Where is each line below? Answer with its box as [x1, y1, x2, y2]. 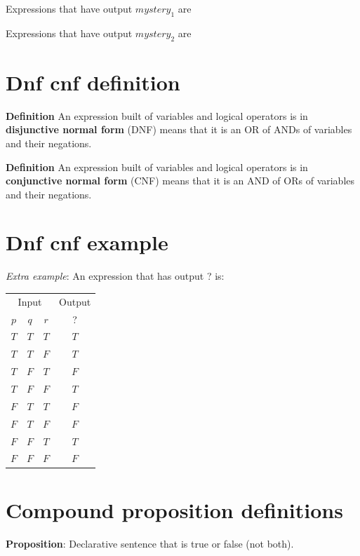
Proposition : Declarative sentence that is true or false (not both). [6, 536, 294, 550]
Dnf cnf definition [6, 67, 180, 96]
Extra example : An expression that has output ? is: [6, 269, 225, 283]
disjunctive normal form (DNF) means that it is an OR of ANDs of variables [6, 122, 352, 137]
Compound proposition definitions [6, 495, 343, 524]
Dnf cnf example [6, 228, 168, 257]
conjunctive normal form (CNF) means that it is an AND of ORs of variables [6, 173, 355, 188]
